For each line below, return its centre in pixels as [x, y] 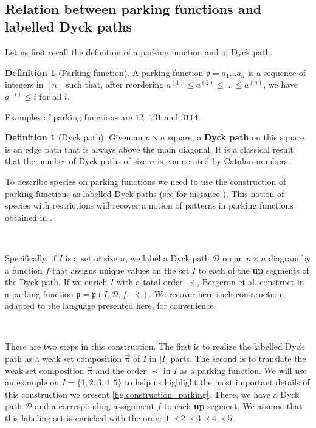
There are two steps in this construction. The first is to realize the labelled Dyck [155, 346]
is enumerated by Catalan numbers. [224, 161]
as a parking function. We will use [243, 370]
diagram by [290, 257]
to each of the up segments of [254, 270]
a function [24, 270]
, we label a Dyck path [167, 257]
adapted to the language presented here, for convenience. [111, 305]
